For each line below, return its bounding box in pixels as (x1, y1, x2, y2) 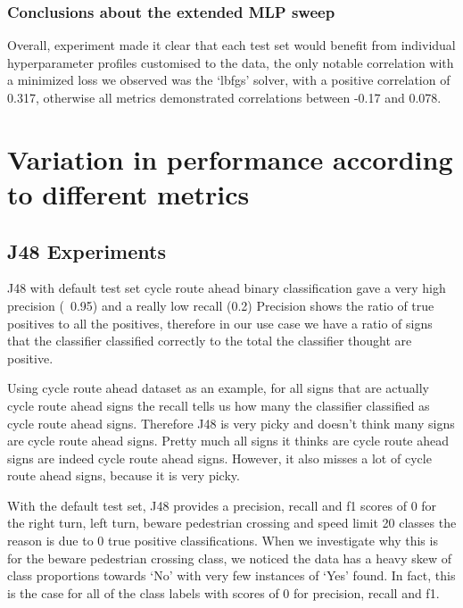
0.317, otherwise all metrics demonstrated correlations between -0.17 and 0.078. (7, 88, 442, 106)
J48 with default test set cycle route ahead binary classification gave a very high (7, 279, 446, 297)
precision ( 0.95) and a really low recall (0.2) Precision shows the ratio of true (7, 296, 434, 314)
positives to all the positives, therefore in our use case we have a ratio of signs (7, 313, 433, 332)
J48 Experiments (7, 237, 166, 264)
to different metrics (7, 175, 250, 212)
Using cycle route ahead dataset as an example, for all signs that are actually (7, 379, 429, 397)
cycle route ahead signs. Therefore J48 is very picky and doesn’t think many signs (7, 413, 455, 432)
